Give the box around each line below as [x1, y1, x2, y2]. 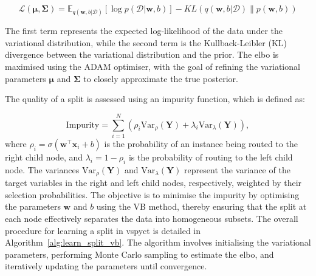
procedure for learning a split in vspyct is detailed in [5, 224, 201, 236]
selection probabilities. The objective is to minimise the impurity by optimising [5, 188, 300, 201]
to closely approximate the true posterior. [83, 72, 238, 85]
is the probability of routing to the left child [128, 150, 293, 163]
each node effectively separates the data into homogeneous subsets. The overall [5, 212, 298, 224]
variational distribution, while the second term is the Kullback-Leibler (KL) [5, 36, 287, 49]
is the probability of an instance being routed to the [104, 137, 298, 150]
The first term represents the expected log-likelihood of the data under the [5, 24, 283, 37]
